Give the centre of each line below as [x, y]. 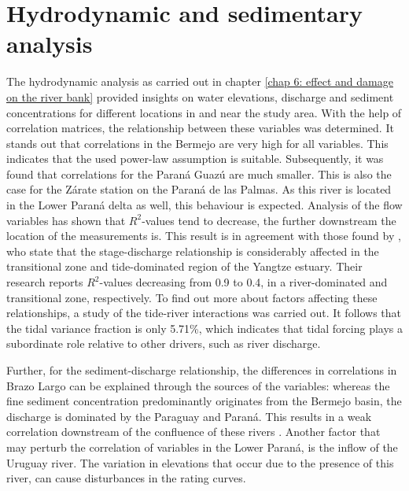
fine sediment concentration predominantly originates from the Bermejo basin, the [204, 401]
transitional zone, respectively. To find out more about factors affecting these [192, 297]
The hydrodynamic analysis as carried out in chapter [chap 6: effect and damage [200, 81]
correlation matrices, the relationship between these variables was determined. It [200, 128]
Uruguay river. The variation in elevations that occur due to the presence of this [200, 462]
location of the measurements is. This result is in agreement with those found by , [204, 236]
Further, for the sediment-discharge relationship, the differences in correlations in [202, 370]
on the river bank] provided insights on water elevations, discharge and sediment [200, 96]
